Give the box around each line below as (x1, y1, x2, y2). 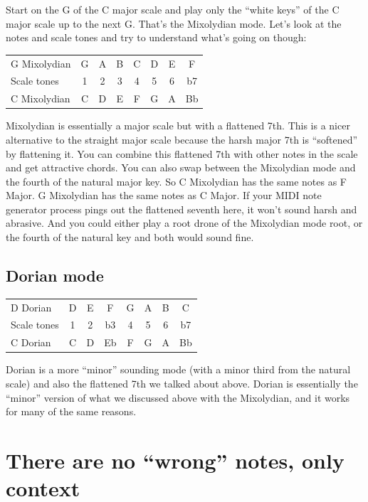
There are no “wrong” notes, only (6, 445, 345, 474)
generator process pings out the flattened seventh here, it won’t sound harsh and (6, 201, 357, 216)
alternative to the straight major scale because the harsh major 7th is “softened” (6, 132, 358, 146)
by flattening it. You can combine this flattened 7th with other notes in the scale (6, 146, 358, 161)
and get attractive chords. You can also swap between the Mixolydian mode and (6, 160, 356, 175)
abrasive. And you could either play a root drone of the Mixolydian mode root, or (6, 215, 363, 230)
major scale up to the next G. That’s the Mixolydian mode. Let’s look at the (6, 16, 342, 31)
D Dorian (11, 299, 52, 314)
